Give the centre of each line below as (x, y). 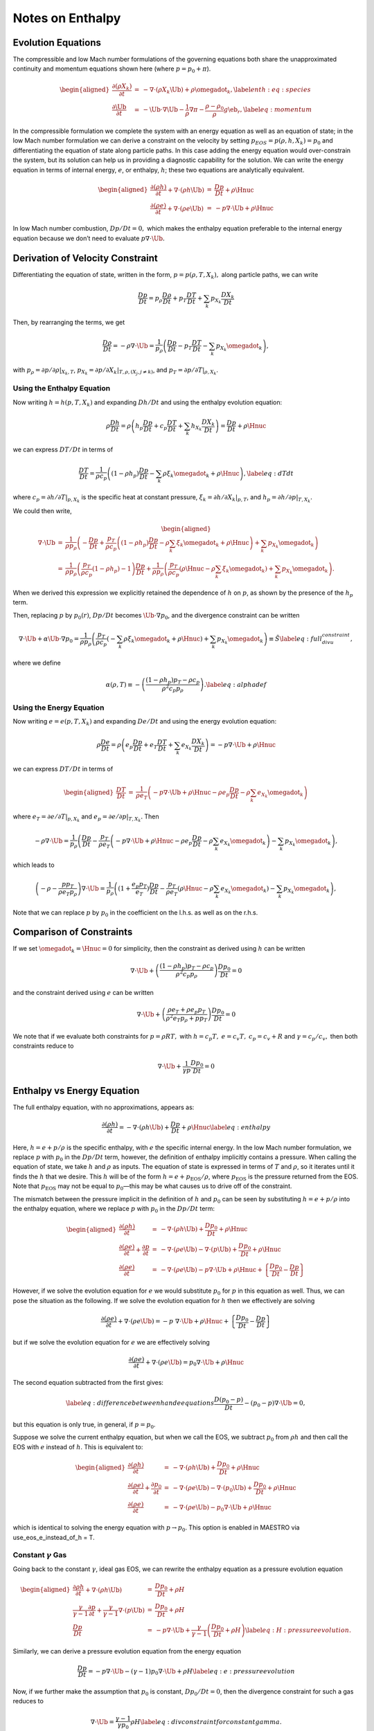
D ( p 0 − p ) (229, 1401)
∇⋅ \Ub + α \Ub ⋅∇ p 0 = (49, 639)
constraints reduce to (43, 1046)
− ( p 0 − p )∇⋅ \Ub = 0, (275, 1404)
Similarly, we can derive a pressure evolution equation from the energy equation (127, 1651)
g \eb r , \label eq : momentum (268, 111)
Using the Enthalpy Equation (62, 388)
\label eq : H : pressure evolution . (298, 1630)
